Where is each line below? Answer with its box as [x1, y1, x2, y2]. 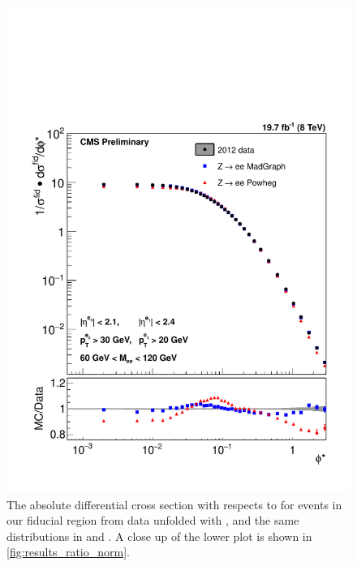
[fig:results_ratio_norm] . [6, 543, 130, 560]
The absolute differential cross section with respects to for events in [6, 495, 342, 512]
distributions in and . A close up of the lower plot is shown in [6, 527, 312, 544]
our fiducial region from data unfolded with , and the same [6, 512, 299, 529]
